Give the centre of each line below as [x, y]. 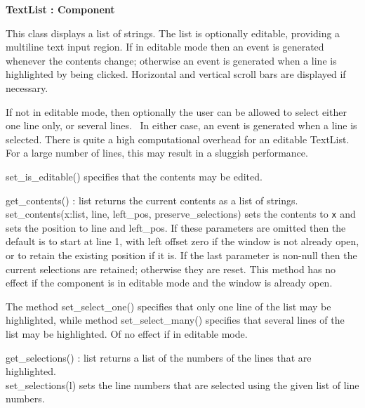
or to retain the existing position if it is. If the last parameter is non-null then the [181, 255]
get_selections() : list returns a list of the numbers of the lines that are [159, 357]
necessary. [27, 87]
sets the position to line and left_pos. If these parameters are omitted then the [176, 227]
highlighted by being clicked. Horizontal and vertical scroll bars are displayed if [176, 74]
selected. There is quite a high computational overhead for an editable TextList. [178, 139]
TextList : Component [60, 9]
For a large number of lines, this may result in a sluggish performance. [157, 153]
